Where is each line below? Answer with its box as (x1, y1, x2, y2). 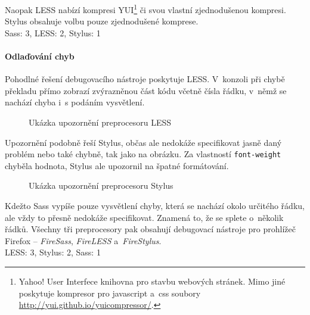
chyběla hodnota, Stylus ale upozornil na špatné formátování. (5, 159, 229, 171)
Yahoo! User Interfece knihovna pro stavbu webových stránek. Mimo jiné (18, 275, 286, 288)
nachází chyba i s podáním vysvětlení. (5, 96, 145, 108)
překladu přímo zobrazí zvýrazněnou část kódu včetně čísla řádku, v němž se (5, 84, 287, 96)
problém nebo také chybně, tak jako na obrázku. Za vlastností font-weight (5, 148, 281, 160)
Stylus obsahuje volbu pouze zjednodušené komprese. (5, 15, 199, 27)
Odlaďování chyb (5, 50, 75, 63)
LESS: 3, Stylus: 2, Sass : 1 (5, 246, 101, 258)
